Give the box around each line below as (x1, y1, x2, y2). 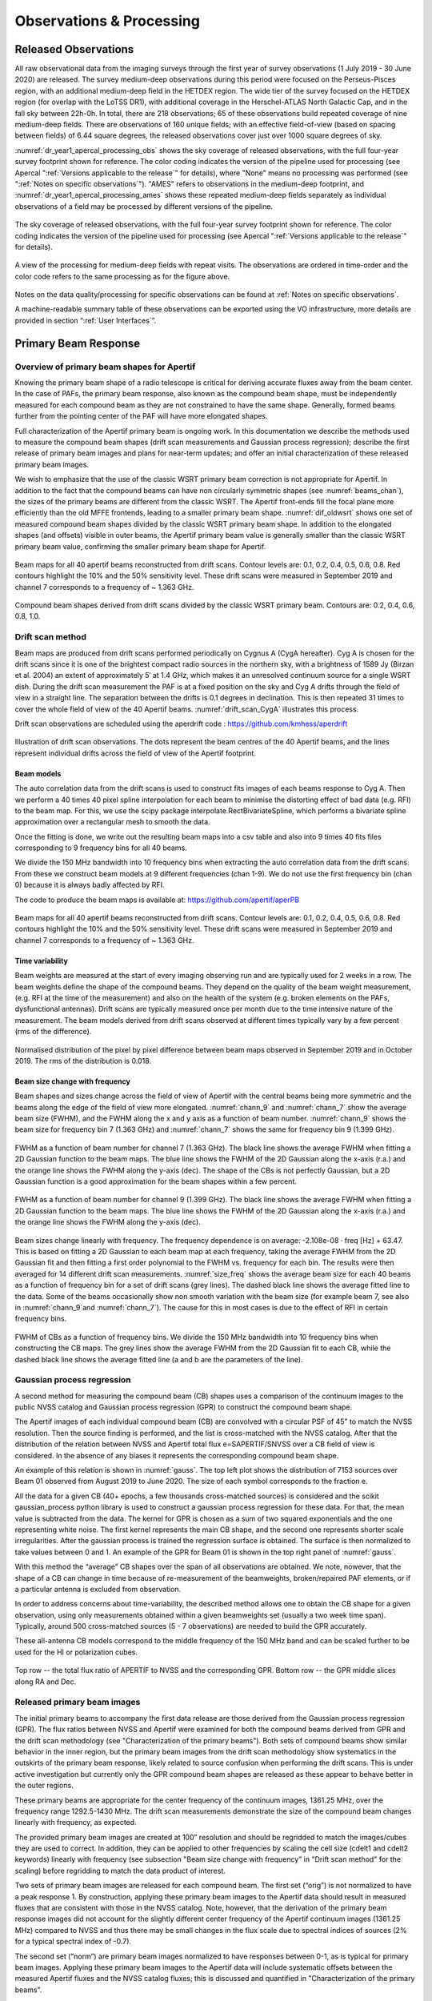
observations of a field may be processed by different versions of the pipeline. (14, 201, 274, 211)
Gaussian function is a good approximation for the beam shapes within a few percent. (14, 1177, 298, 1186)
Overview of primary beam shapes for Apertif (14, 361, 196, 372)
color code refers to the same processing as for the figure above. (14, 271, 230, 281)
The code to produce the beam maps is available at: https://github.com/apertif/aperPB (14, 895, 300, 904)
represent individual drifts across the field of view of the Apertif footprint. (14, 748, 256, 758)
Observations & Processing (14, 12, 200, 30)
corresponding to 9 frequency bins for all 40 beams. (14, 843, 187, 852)
